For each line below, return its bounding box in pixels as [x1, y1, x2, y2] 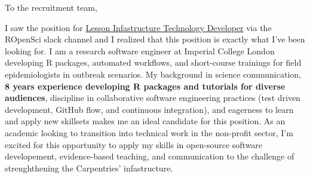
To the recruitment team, [5, 1, 97, 13]
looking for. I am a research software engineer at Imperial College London [5, 44, 275, 57]
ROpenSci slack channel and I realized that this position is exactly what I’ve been [5, 33, 305, 45]
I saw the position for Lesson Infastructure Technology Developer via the [5, 21, 272, 33]
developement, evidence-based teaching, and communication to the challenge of [5, 150, 294, 162]
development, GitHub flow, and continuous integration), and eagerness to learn [5, 103, 294, 115]
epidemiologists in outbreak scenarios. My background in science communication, [5, 67, 301, 80]
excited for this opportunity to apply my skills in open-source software [5, 138, 263, 151]
